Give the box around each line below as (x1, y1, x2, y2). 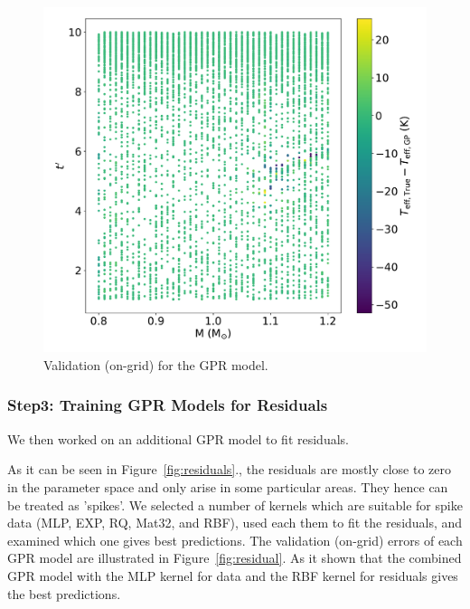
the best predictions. (7, 584, 121, 603)
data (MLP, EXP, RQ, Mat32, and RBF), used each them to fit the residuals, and (7, 513, 463, 532)
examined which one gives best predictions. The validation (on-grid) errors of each (7, 530, 463, 549)
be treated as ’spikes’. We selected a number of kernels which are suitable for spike (7, 495, 463, 514)
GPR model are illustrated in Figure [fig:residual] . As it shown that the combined (7, 548, 462, 567)
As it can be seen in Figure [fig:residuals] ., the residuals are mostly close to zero (7, 460, 451, 479)
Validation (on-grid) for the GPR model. (43, 355, 268, 374)
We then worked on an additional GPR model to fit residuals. (7, 429, 349, 448)
